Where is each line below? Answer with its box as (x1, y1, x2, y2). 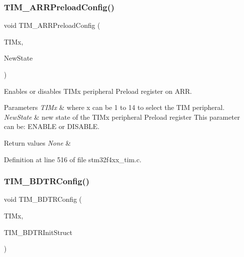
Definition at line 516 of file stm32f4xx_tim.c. (4, 154, 142, 164)
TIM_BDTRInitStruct (4, 227, 72, 237)
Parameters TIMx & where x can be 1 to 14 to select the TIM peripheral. (4, 102, 225, 112)
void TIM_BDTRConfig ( (4, 194, 82, 204)
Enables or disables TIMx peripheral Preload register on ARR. (4, 86, 192, 96)
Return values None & (4, 137, 71, 148)
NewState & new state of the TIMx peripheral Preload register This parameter (4, 111, 240, 122)
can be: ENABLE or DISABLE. (4, 121, 100, 131)
